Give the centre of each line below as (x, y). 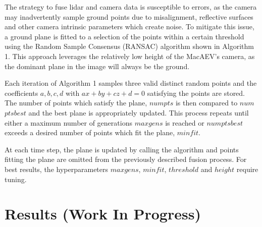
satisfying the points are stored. (196, 93)
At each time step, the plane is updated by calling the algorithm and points (122, 149)
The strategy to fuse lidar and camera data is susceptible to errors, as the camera (131, 7)
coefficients (21, 93)
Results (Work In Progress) (103, 214)
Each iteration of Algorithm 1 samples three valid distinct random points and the (131, 83)
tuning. (16, 179)
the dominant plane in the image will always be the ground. (97, 66)
